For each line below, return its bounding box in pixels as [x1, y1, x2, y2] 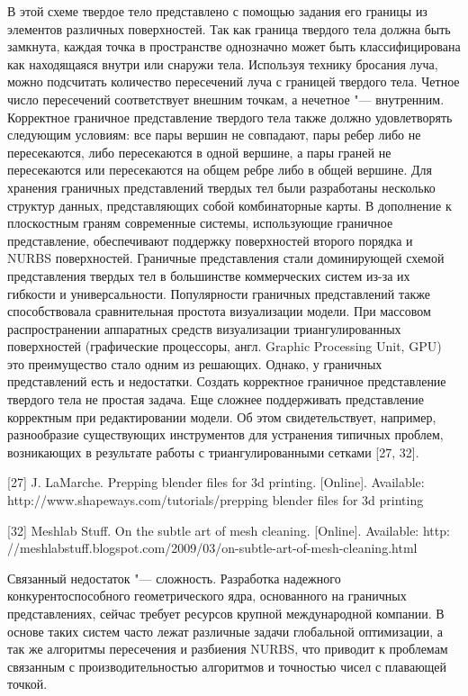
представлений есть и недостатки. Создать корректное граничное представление [7, 372, 446, 391]
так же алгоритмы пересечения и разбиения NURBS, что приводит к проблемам [7, 639, 448, 658]
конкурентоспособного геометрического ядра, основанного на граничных [7, 586, 407, 605]
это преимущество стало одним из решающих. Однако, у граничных [7, 354, 382, 373]
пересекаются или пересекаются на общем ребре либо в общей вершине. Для [7, 160, 433, 179]
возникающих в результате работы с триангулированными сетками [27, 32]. [7, 442, 419, 461]
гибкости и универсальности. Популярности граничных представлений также [7, 284, 430, 303]
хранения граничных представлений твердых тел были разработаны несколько [7, 177, 436, 196]
